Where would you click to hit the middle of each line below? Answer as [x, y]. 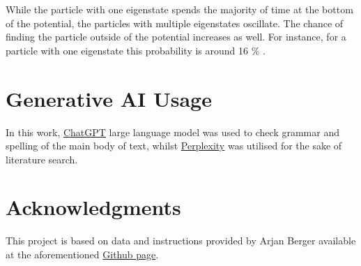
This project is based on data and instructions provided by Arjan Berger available [181, 241]
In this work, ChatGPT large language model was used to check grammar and [172, 132]
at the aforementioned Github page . [82, 254]
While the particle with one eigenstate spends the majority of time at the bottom [179, 9]
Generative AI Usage [109, 98]
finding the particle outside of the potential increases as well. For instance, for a [176, 37]
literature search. [42, 159]
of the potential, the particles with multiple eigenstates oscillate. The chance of [175, 23]
